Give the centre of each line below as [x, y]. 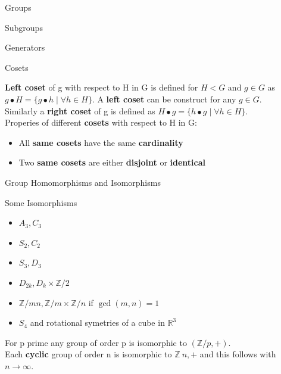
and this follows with [238, 354]
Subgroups [24, 27]
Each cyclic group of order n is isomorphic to [88, 354]
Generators [25, 47]
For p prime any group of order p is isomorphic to [96, 342]
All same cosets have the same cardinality [101, 142]
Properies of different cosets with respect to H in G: [101, 122]
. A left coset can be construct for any [164, 99]
